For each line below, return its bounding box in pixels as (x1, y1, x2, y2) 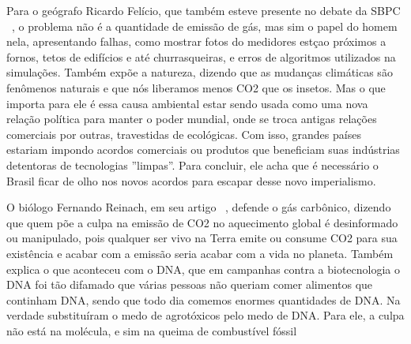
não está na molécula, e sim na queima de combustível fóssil (6, 322, 297, 338)
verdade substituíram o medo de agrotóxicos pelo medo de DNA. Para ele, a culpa (6, 307, 405, 323)
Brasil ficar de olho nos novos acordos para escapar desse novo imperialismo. (6, 172, 376, 189)
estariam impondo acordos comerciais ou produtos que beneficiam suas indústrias (6, 141, 400, 158)
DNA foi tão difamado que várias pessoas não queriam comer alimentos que (6, 276, 373, 293)
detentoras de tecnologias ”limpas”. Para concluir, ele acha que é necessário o (6, 156, 379, 173)
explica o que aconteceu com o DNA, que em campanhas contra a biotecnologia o (6, 260, 401, 277)
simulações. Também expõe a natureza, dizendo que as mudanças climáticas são (6, 64, 393, 80)
